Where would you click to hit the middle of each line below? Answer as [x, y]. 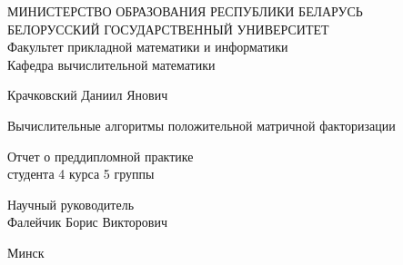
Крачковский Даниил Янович [88, 95]
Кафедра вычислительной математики [111, 64]
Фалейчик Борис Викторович [88, 222]
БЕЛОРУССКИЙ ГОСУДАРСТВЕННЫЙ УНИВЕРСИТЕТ [168, 29]
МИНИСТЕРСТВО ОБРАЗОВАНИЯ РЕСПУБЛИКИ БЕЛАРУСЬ [185, 11]
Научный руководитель [71, 204]
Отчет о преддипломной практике [101, 156]
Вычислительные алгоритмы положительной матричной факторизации [201, 125]
